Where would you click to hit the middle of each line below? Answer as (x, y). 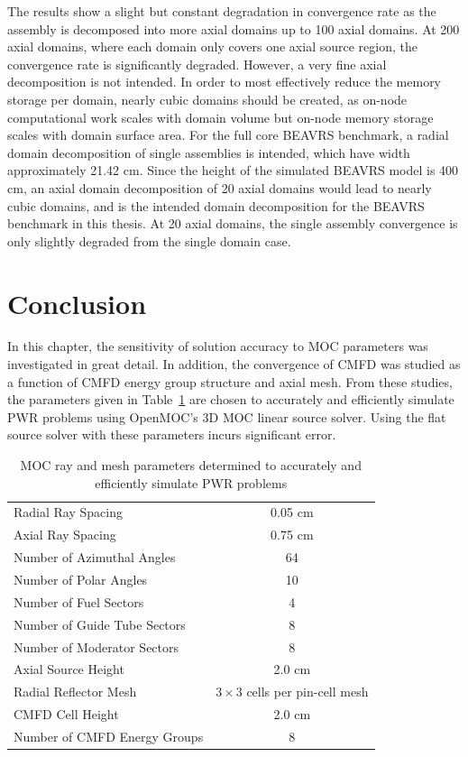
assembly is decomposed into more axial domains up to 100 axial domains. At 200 (234, 28)
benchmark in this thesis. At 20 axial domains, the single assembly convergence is (233, 223)
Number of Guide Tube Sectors (100, 624)
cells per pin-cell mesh (307, 692)
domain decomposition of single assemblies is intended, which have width (209, 152)
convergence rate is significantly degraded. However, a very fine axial (197, 64)
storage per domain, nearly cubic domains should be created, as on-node (207, 99)
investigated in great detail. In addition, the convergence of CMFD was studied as (234, 364)
